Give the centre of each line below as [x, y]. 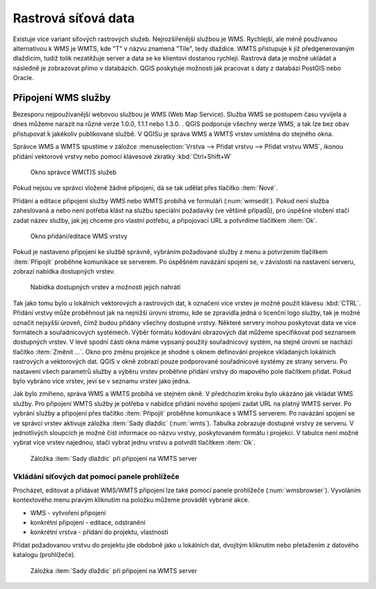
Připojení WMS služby [62, 97]
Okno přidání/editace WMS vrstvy [79, 236]
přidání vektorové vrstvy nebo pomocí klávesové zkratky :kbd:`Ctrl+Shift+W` [123, 156]
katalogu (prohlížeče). [44, 555]
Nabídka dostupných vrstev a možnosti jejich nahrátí [105, 287]
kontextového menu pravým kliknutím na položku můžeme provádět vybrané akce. [131, 500]
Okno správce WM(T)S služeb [73, 172]
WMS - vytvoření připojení [68, 512]
